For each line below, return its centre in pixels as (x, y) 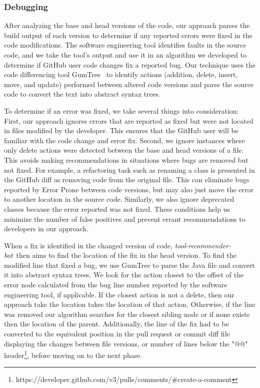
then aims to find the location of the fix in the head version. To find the (126, 255)
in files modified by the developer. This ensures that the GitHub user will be (121, 130)
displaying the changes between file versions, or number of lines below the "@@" (126, 343)
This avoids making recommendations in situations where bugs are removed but (126, 159)
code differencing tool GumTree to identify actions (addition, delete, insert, (121, 74)
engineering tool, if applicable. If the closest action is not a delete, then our (119, 294)
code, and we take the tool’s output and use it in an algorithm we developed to (125, 55)
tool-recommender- (203, 245)
